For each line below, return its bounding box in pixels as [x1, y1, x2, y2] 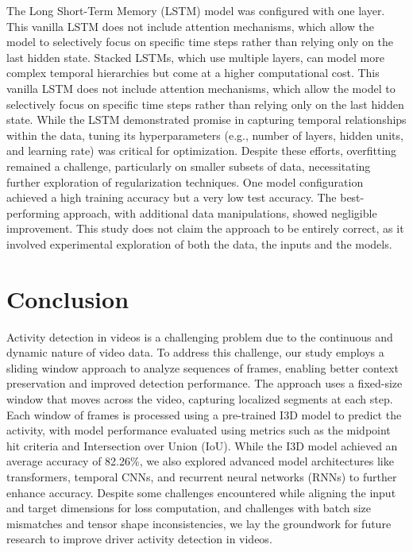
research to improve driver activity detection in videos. [6, 531, 272, 547]
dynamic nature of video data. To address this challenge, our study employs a [6, 344, 384, 361]
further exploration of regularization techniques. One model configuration [6, 173, 364, 190]
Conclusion [6, 282, 129, 315]
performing [6, 204, 60, 221]
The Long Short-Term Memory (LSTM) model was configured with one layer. [6, 2, 385, 18]
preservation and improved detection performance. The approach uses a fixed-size [6, 375, 403, 392]
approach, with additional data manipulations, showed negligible [63, 204, 377, 221]
